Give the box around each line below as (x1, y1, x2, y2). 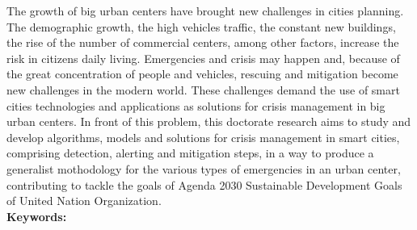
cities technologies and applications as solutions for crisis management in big (6, 97, 385, 114)
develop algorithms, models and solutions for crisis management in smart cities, (6, 128, 400, 145)
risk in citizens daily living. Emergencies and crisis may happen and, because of (6, 49, 400, 66)
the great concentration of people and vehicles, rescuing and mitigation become (6, 65, 398, 82)
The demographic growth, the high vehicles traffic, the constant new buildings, (6, 18, 396, 35)
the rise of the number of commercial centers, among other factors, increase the (6, 34, 399, 51)
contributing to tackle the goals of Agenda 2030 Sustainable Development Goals (6, 176, 402, 193)
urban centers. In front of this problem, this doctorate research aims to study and (6, 113, 411, 130)
